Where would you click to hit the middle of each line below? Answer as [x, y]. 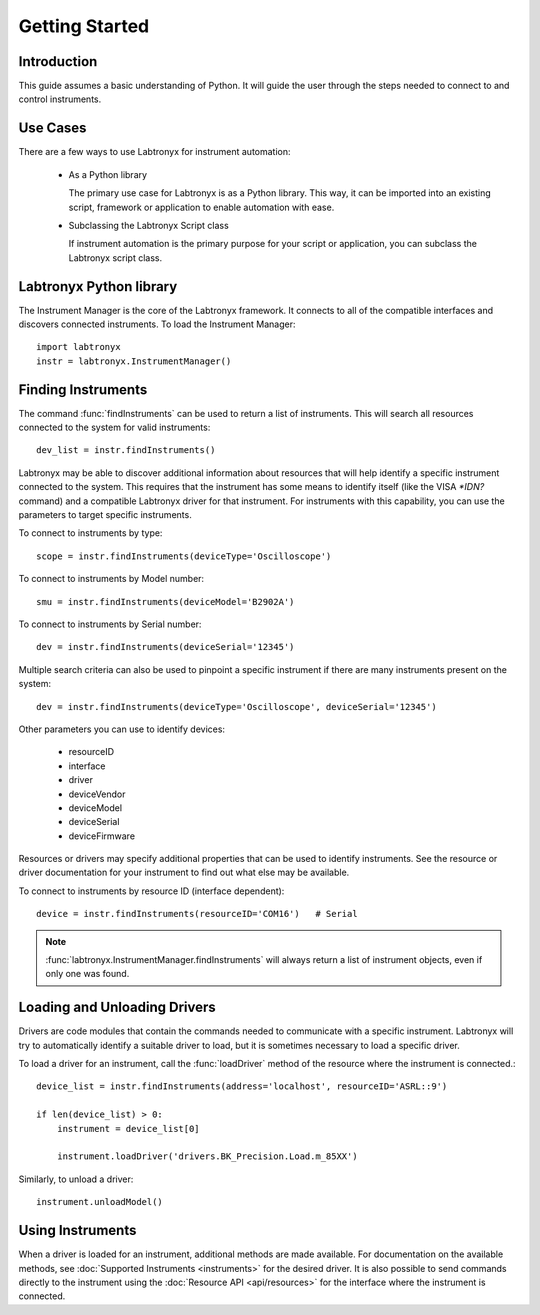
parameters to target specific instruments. [105, 515]
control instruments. [60, 99]
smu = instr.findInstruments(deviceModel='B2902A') [165, 601]
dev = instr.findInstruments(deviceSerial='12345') [165, 647]
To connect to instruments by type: [90, 533]
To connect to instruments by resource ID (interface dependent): [151, 891]
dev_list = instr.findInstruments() [126, 450]
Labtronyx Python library [98, 286]
